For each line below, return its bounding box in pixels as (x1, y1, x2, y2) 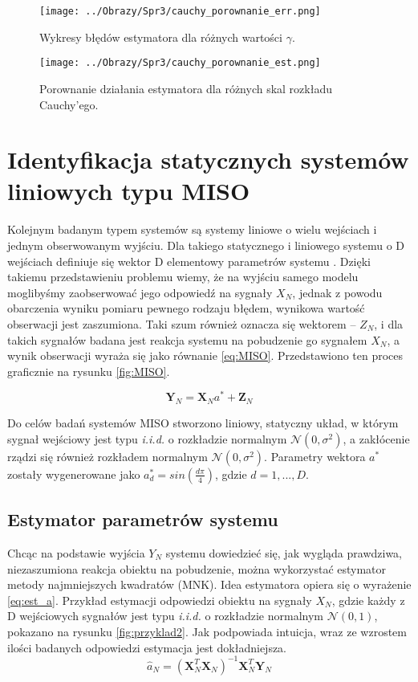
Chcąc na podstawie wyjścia (7, 545, 145, 562)
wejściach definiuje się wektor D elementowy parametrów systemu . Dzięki (7, 252, 371, 269)
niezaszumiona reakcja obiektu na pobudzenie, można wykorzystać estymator (7, 560, 387, 577)
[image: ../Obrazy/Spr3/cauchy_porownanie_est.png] (39, 57, 321, 69)
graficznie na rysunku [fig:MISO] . (7, 362, 170, 379)
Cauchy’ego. (39, 96, 99, 112)
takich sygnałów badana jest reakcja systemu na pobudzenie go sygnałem (7, 331, 367, 348)
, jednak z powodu (292, 284, 383, 300)
